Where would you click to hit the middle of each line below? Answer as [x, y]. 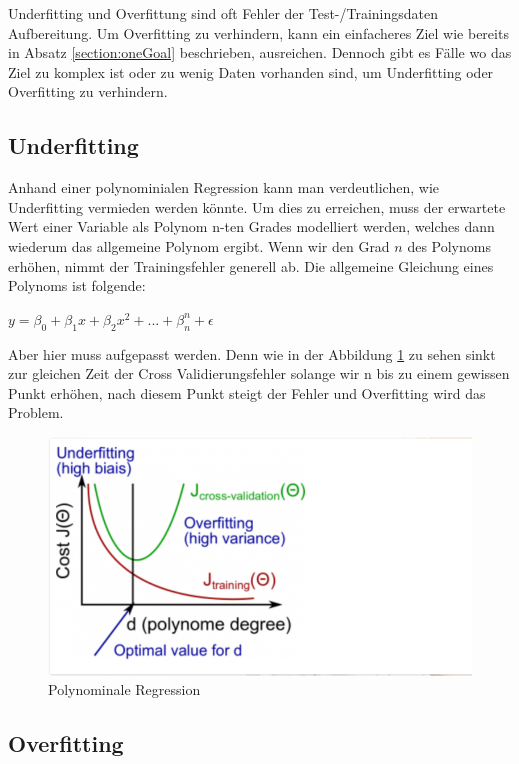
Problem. [36, 412]
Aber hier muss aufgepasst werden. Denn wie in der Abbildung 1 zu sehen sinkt [252, 353]
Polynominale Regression [124, 689]
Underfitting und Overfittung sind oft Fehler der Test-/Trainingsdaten [223, 13]
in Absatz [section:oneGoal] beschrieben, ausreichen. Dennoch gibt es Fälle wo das [260, 52]
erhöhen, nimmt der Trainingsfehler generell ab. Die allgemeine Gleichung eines [251, 265]
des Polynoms [449, 245]
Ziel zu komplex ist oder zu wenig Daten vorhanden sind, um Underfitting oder [251, 71]
